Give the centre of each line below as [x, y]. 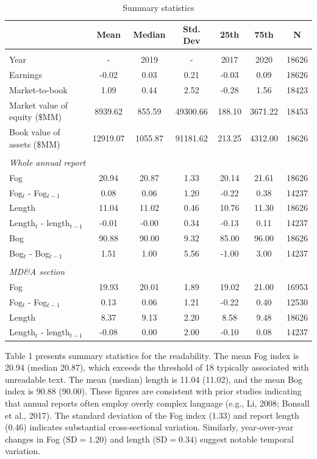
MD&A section [37, 272]
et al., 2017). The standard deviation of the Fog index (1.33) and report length [152, 415]
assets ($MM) [35, 144]
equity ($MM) [35, 117]
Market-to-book [38, 89]
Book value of [35, 132]
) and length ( [130, 439]
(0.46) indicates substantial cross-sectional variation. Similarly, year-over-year [149, 427]
